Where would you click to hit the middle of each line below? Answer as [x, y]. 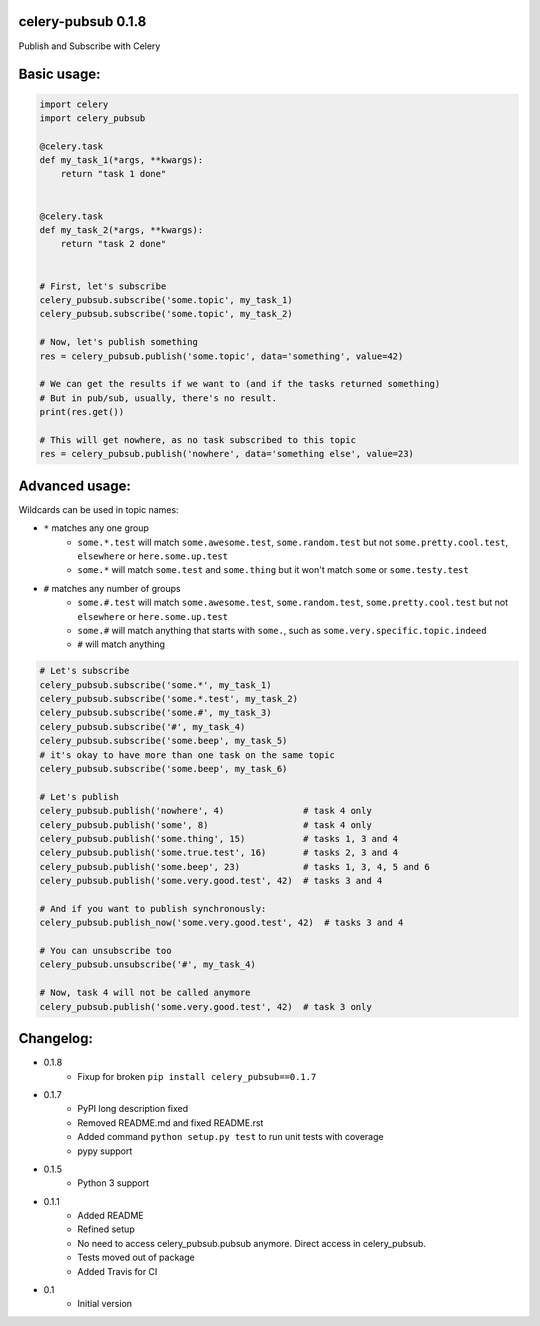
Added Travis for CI [117, 1271]
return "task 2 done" [113, 244]
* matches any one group [96, 528]
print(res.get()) [82, 412]
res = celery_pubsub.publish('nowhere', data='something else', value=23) [227, 454]
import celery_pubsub [92, 118]
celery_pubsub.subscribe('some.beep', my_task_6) [163, 769]
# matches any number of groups [112, 588]
